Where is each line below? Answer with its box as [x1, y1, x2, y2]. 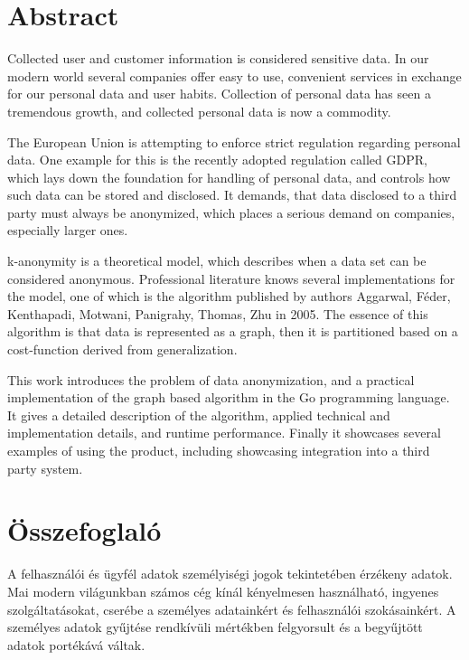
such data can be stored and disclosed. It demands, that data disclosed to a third [7, 185, 457, 204]
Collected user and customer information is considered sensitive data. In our [7, 49, 429, 68]
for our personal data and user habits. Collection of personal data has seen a [7, 84, 431, 103]
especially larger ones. [7, 221, 128, 240]
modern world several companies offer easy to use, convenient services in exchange [7, 66, 462, 85]
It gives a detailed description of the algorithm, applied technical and [7, 405, 390, 424]
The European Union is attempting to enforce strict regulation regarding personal [7, 132, 461, 151]
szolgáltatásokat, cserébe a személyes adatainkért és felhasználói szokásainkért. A [7, 599, 456, 618]
